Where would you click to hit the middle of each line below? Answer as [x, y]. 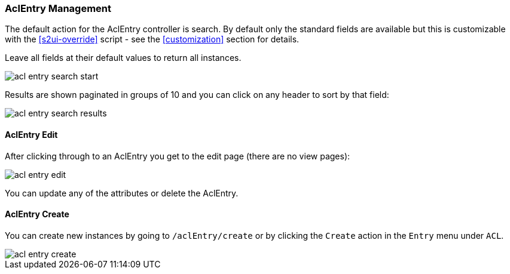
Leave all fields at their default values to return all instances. [123, 58]
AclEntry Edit [31, 134]
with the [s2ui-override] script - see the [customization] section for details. [152, 39]
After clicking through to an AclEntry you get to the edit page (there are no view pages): [178, 156]
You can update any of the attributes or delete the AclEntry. [122, 193]
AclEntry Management [58, 8]
